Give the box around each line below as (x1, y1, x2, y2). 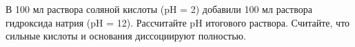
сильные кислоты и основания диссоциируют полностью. (6, 29, 246, 43)
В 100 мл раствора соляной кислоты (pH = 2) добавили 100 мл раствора (6, 2, 312, 16)
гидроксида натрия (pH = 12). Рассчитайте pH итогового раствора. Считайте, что (6, 15, 350, 29)
